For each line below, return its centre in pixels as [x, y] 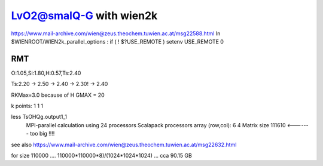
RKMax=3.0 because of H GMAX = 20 [58, 95]
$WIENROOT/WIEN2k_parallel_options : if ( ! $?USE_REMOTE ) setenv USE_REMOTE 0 [118, 41]
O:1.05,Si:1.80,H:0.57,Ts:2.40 [46, 73]
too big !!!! [42, 134]
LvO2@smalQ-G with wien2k [84, 16]
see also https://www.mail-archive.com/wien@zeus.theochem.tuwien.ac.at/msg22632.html [124, 145]
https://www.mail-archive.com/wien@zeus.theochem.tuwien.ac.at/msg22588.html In [116, 33]
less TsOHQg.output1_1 [39, 117]
